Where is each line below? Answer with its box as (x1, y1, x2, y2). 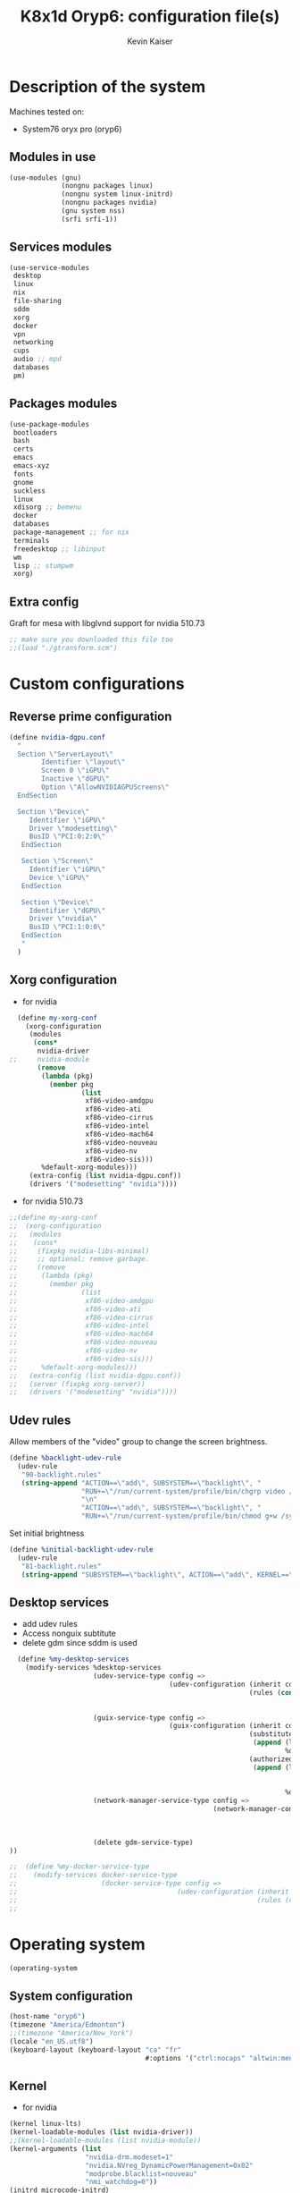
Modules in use (9, 149, 96, 165)
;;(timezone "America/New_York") (9, 2028, 134, 2037)
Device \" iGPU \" (29, 873, 90, 882)
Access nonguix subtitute (21, 1628, 116, 1638)
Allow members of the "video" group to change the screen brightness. (9, 1436, 268, 1447)
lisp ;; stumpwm (12, 561, 74, 570)
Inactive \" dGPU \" (41, 775, 110, 783)
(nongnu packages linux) (61, 182, 154, 191)
